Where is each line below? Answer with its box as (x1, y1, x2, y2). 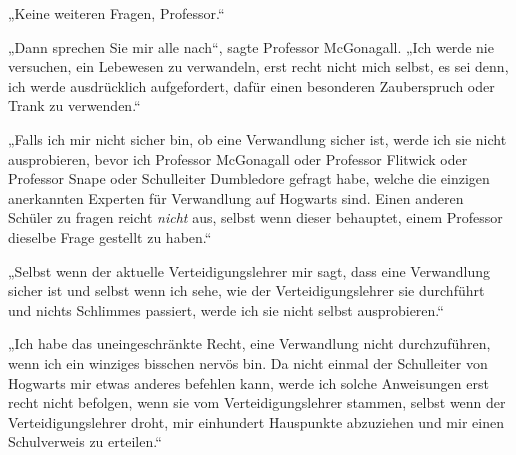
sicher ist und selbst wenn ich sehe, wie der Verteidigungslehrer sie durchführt (8, 280, 485, 301)
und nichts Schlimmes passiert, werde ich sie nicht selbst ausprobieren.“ (8, 299, 444, 320)
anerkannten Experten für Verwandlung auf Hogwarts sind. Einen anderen (8, 187, 464, 208)
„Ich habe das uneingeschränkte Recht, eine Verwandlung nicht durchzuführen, (8, 333, 491, 354)
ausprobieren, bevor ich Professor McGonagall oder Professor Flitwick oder (8, 148, 468, 169)
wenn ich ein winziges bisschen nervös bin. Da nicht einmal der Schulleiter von (8, 352, 488, 373)
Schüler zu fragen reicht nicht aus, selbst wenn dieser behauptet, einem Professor (8, 207, 503, 228)
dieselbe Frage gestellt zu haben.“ (8, 226, 212, 247)
